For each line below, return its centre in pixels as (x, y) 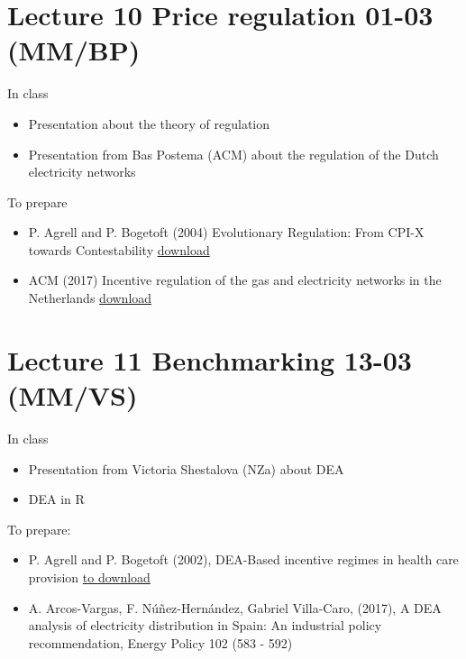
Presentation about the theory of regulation (149, 123)
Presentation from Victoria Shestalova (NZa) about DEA (186, 468)
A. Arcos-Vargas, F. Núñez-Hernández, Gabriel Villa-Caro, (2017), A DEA (235, 607)
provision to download (89, 577)
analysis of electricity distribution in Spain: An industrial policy (205, 625)
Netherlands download (90, 298)
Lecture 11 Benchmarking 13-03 (210, 359)
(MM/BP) (74, 50)
